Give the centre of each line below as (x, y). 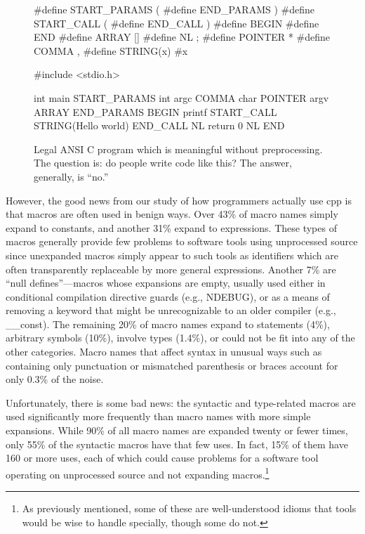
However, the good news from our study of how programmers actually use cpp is (179, 200)
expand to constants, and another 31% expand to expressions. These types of (171, 227)
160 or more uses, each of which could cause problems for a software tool (162, 458)
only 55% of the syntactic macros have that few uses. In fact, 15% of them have (177, 444)
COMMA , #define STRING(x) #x (111, 50)
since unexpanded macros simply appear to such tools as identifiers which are (172, 255)
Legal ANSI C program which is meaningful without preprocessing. (178, 149)
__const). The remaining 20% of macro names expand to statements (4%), (168, 324)
